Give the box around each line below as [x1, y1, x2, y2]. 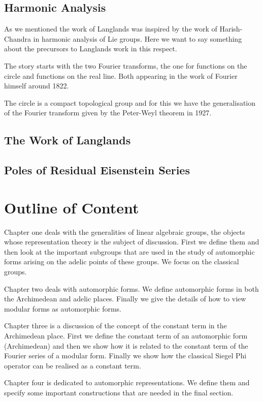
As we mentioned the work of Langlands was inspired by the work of [4, 23, 217, 34]
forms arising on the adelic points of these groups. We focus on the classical [4, 256, 239, 267]
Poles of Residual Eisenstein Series [4, 162, 190, 178]
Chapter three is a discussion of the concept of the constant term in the [4, 320, 227, 331]
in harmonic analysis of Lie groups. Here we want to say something [33, 33, 242, 44]
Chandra [4, 33, 31, 44]
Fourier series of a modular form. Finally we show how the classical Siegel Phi [4, 350, 247, 361]
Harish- [219, 23, 243, 34]
